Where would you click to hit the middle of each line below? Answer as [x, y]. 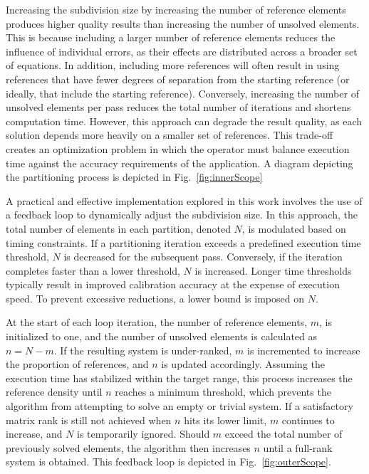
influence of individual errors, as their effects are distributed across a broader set [182, 51]
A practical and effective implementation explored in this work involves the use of [184, 200]
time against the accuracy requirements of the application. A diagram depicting [180, 163]
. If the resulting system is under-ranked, [143, 350]
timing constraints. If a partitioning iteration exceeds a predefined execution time [183, 242]
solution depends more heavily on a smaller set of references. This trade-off [170, 135]
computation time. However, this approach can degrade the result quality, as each [184, 121]
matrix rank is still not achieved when [89, 420]
